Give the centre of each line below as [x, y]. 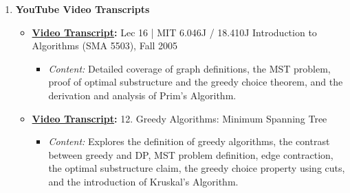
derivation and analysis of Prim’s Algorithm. [142, 95]
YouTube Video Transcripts [83, 9]
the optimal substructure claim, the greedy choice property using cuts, [197, 168]
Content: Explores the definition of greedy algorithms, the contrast [189, 141]
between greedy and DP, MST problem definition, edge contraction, [191, 154]
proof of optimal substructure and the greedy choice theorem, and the [196, 82]
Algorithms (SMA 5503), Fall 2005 [105, 46]
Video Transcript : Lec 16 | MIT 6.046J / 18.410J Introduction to [174, 32]
